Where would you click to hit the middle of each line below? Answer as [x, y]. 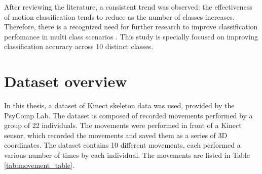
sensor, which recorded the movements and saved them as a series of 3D [116, 135]
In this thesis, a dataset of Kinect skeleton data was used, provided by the [119, 105]
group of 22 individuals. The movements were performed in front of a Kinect [123, 125]
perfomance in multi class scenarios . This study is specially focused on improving [131, 36]
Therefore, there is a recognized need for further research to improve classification [131, 27]
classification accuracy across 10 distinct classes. [79, 46]
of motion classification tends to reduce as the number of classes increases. [119, 16]
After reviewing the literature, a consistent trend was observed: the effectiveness [128, 7]
